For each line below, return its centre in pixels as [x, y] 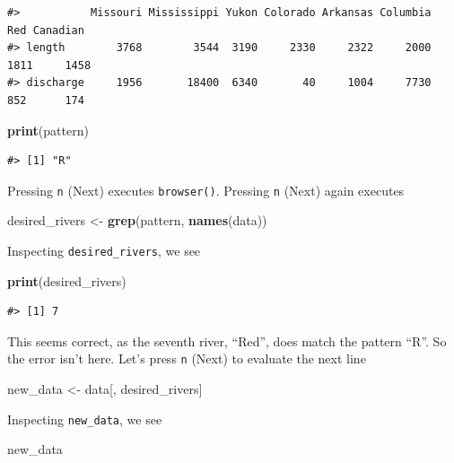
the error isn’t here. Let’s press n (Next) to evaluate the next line [187, 358]
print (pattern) [48, 130]
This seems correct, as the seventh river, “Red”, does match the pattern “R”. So [227, 341]
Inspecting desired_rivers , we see [104, 250]
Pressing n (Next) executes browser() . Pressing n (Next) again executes [206, 190]
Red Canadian [46, 30]
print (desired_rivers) [67, 280]
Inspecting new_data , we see [85, 419]
